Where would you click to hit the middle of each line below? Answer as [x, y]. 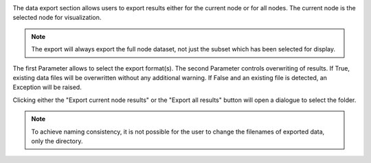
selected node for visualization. [57, 18]
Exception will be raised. [47, 87]
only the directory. [57, 141]
